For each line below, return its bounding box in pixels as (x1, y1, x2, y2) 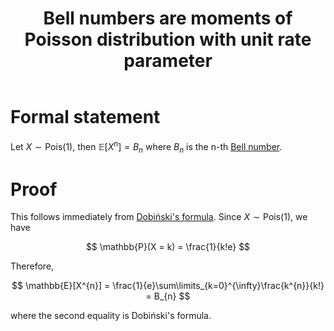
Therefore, (10, 260, 55, 272)
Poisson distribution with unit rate (24, 28, 312, 51)
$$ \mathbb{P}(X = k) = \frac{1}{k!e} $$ (85, 241, 251, 253)
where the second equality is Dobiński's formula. (10, 310, 212, 322)
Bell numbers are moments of (43, 7, 293, 30)
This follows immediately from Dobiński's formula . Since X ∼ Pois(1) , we (10, 211, 308, 223)
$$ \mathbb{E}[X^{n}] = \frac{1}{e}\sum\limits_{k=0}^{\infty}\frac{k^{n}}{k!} (11, 280, 325, 292)
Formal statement (10, 106, 161, 129)
